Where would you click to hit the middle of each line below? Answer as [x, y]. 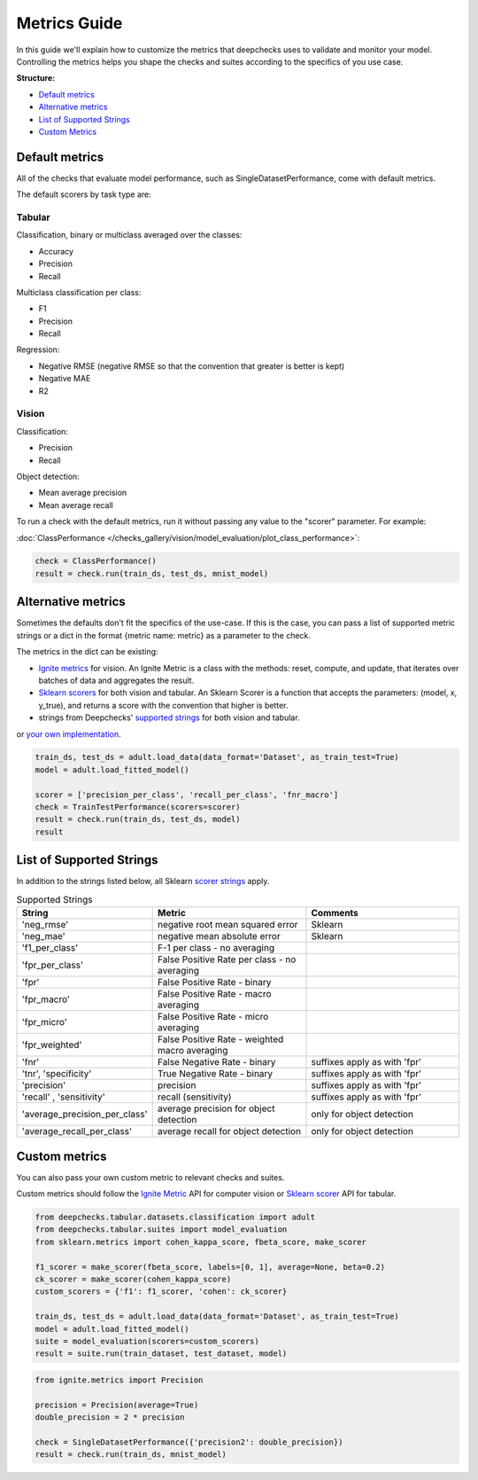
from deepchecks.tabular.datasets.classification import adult [175, 1217]
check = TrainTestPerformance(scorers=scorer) [138, 807]
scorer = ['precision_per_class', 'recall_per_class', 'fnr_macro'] [187, 795]
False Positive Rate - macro [214, 994]
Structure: [36, 78]
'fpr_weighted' [52, 1045]
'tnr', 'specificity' [57, 1074]
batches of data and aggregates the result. [116, 680]
